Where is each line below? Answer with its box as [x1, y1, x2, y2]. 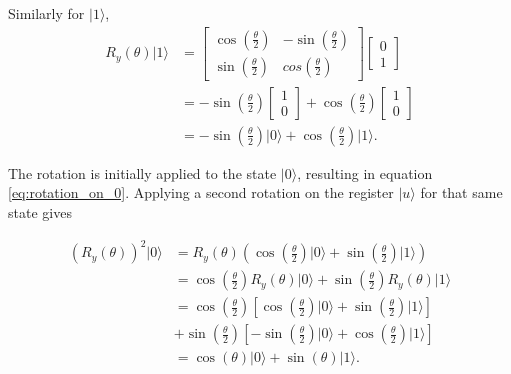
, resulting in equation [297, 162, 433, 183]
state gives [8, 201, 72, 222]
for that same [420, 182, 503, 203]
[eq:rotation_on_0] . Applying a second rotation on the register [8, 182, 394, 203]
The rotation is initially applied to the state [8, 162, 277, 183]
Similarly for [8, 3, 85, 23]
